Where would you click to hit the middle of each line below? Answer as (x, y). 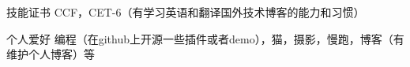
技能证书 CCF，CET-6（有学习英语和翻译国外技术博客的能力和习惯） (186, 12)
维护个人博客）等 (51, 54)
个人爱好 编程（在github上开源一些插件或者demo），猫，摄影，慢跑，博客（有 (205, 38)
